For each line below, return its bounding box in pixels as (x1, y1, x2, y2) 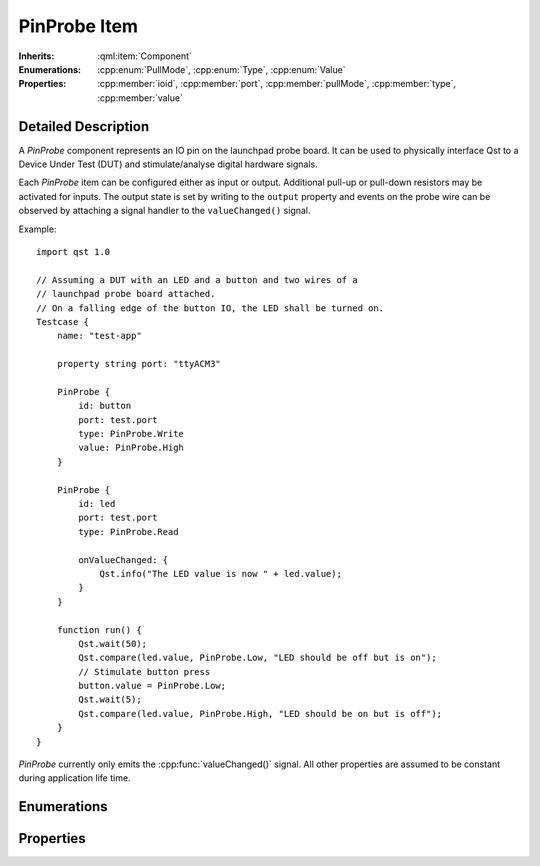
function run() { (56, 624, 142, 635)
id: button (78, 400, 132, 412)
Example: (18, 223, 57, 235)
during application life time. (18, 772, 131, 784)
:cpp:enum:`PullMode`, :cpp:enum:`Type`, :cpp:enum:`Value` (97, 63, 346, 75)
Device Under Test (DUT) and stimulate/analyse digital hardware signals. (18, 158, 319, 170)
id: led (78, 498, 116, 509)
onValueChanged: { (78, 554, 169, 565)
